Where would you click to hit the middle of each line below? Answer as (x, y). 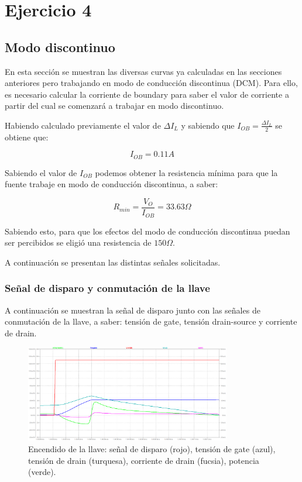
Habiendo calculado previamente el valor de (83, 125)
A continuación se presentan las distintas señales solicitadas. (113, 262)
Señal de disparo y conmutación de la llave (107, 288)
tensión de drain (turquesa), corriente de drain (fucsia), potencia (144, 460)
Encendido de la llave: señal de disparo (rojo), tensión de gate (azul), (152, 449)
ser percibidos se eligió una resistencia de (78, 242)
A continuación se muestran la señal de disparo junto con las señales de (133, 310)
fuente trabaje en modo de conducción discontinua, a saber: (111, 184)
